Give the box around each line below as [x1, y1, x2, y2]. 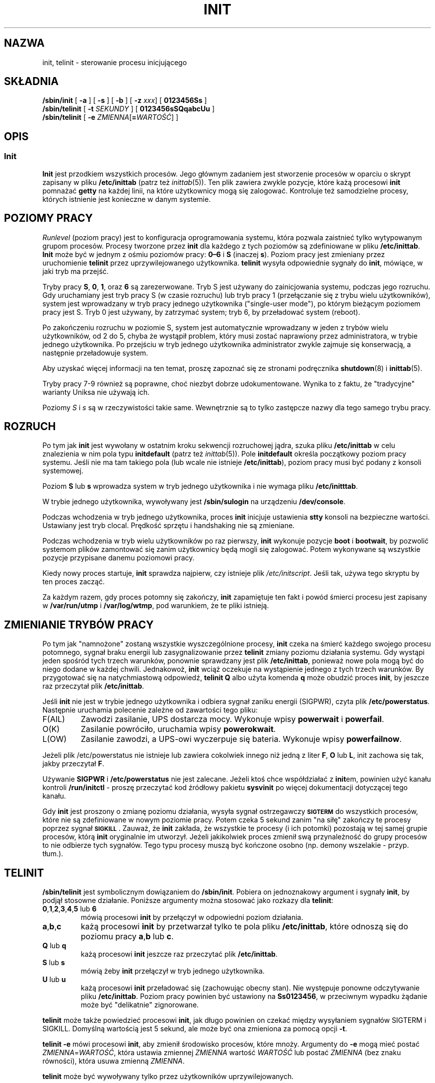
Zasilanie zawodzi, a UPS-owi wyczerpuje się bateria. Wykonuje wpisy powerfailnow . [80, 734, 402, 744]
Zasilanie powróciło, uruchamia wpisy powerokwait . [80, 724, 276, 734]
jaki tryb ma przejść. [42, 267, 109, 275]
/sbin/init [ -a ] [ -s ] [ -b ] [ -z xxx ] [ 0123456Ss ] [42, 96, 207, 105]
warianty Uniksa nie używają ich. [42, 387, 150, 396]
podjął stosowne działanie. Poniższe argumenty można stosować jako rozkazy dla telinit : [42, 896, 334, 905]
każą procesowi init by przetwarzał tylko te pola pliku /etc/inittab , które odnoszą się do [80, 921, 408, 932]
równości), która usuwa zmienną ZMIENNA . [42, 1057, 185, 1066]
